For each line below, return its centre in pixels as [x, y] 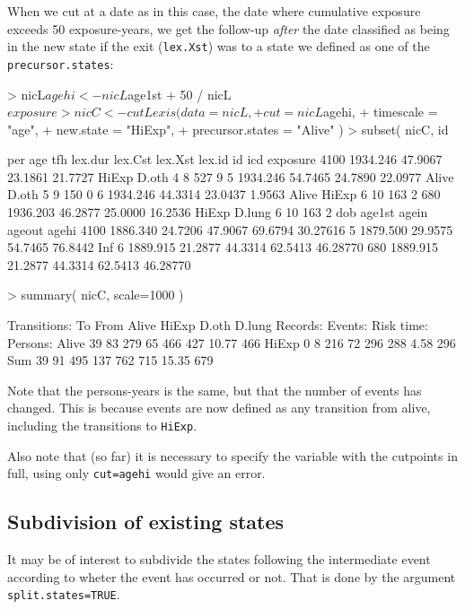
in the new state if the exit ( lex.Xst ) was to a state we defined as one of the [219, 46]
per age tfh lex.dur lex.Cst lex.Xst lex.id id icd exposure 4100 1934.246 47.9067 [225, 159]
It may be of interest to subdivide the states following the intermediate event [219, 559]
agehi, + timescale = [380, 112]
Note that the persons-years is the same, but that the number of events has [215, 390]
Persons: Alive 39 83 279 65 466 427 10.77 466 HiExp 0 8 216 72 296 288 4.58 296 [232, 342]
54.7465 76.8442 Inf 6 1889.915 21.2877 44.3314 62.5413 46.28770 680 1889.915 [223, 247]
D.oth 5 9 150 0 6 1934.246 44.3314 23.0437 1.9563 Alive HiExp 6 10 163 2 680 [224, 194]
